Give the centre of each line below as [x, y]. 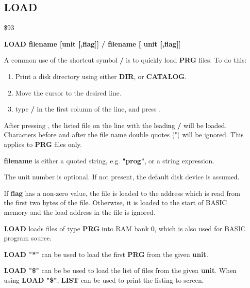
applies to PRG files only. [43, 144]
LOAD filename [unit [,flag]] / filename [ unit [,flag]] [92, 43]
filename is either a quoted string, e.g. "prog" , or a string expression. [109, 160]
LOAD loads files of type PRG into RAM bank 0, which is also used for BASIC [125, 228]
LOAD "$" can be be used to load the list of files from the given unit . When [120, 270]
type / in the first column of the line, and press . [88, 109]
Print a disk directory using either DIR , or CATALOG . [101, 76]
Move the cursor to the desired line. [68, 92]
